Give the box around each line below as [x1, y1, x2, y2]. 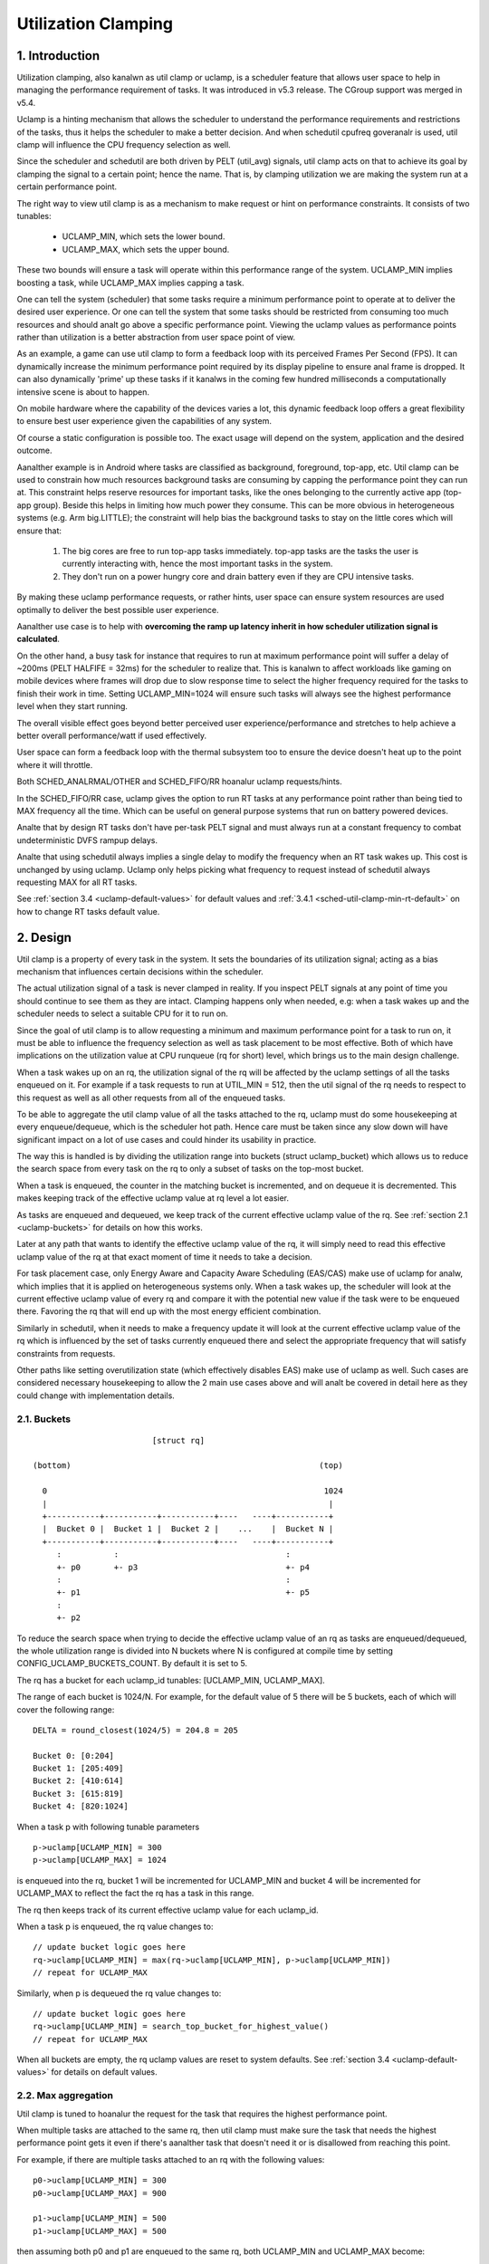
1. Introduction [16, 48, 100, 63]
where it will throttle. [16, 759, 93, 770]
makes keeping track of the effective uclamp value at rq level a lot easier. [16, 1193, 290, 1204]
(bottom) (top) [33, 1461, 343, 1471]
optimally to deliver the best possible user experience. [16, 604, 219, 615]
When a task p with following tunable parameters [16, 1821, 200, 1832]
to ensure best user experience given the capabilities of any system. [16, 416, 272, 427]
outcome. [16, 445, 53, 456]
